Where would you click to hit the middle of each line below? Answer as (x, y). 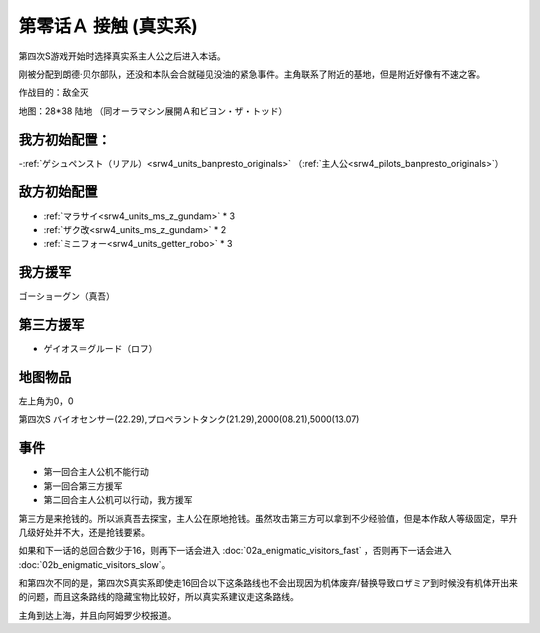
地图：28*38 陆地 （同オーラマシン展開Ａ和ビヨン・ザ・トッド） (153, 111)
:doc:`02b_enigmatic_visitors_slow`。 (94, 564)
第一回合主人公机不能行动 (96, 472)
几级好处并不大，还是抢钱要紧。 (84, 532)
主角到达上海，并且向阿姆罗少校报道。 (97, 615)
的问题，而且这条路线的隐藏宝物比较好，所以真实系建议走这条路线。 (158, 597)
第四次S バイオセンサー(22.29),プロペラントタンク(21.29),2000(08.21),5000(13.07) (189, 419)
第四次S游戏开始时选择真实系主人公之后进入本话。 (122, 56)
